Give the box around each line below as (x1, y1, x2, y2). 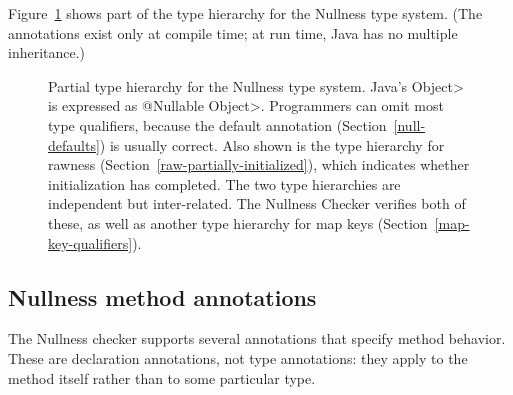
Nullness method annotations (8, 281, 317, 312)
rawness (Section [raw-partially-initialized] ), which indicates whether (48, 154, 470, 175)
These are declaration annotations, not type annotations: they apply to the (8, 347, 468, 368)
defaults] (48, 134, 100, 155)
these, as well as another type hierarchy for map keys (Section (48, 212, 428, 233)
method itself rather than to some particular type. (8, 367, 316, 388)
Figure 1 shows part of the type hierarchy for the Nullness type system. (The (8, 3, 483, 23)
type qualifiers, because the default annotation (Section (48, 114, 387, 135)
